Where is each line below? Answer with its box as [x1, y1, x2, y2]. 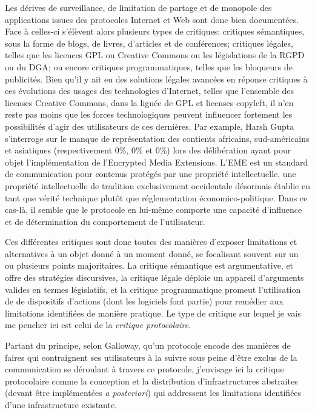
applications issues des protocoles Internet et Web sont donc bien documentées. [5, 13, 299, 25]
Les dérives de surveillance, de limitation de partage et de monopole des [5, 1, 272, 13]
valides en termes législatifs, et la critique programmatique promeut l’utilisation [5, 283, 301, 295]
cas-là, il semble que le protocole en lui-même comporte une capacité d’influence [5, 203, 302, 216]
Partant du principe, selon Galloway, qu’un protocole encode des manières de [5, 339, 291, 352]
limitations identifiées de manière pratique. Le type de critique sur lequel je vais [5, 306, 301, 319]
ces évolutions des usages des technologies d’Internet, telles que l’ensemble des [5, 84, 294, 97]
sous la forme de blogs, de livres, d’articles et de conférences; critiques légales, [5, 36, 293, 49]
